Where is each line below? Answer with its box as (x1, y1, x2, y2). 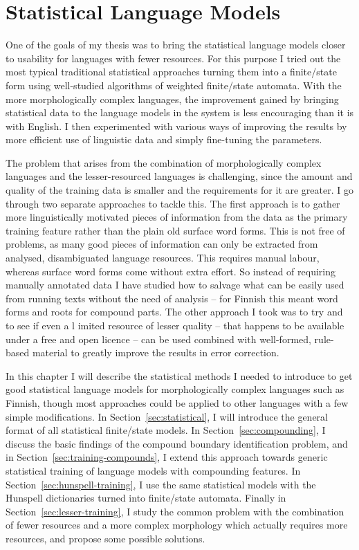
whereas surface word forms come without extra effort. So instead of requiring (6, 264, 335, 278)
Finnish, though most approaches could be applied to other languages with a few (6, 395, 349, 410)
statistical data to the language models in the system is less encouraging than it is (6, 105, 354, 120)
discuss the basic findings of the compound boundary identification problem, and (6, 436, 348, 450)
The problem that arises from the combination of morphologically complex (6, 155, 322, 169)
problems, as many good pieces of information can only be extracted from (6, 237, 318, 251)
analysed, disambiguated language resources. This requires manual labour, (6, 250, 320, 265)
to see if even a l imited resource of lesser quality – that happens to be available (6, 318, 344, 332)
